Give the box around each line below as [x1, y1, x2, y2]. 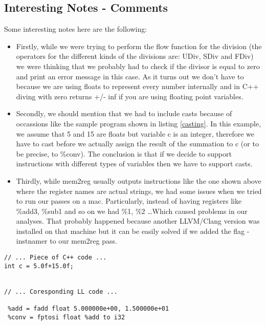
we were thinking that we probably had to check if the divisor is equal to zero [16, 60, 260, 71]
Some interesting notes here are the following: [4, 24, 147, 34]
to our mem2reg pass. [50, 235, 117, 246]
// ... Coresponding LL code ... [4, 288, 118, 295]
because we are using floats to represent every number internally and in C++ [16, 81, 259, 92]
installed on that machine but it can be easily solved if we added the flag [16, 225, 245, 236]
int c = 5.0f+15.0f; [4, 262, 74, 270]
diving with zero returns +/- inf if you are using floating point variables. [16, 91, 243, 101]
